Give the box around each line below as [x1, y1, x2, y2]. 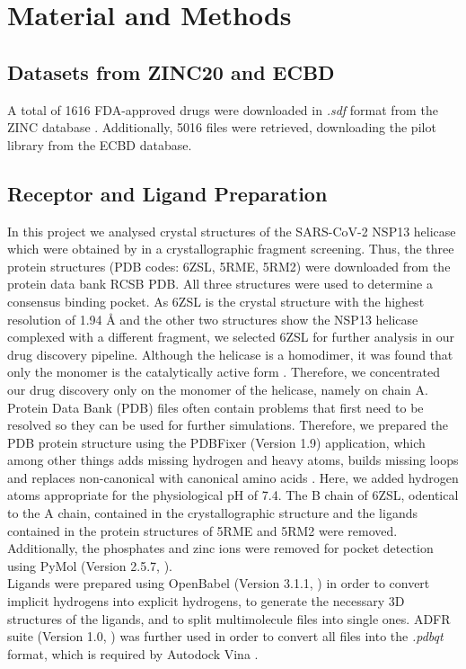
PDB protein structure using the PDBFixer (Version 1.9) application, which [7, 433, 426, 451]
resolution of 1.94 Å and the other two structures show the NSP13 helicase [7, 309, 418, 328]
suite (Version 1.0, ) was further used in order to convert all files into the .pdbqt [7, 627, 444, 646]
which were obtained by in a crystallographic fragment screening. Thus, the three [7, 239, 454, 258]
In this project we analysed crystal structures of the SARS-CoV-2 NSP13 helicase [7, 221, 456, 240]
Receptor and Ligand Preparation [7, 179, 328, 207]
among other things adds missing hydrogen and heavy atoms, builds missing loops [7, 450, 459, 469]
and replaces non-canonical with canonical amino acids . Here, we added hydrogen [7, 468, 459, 486]
